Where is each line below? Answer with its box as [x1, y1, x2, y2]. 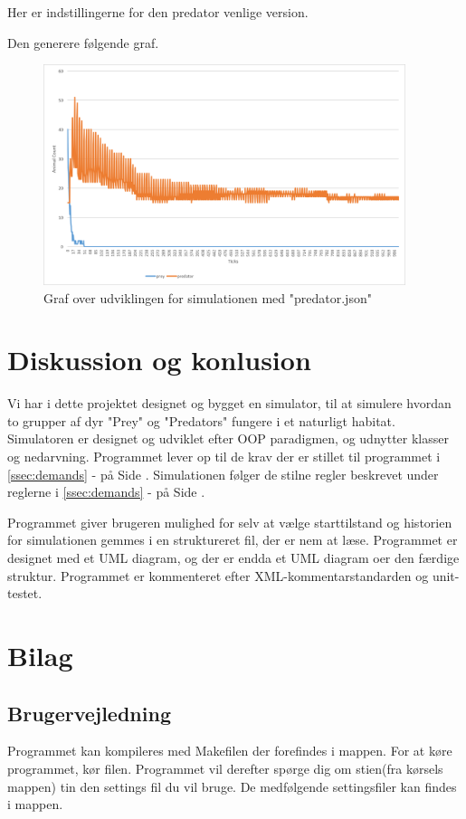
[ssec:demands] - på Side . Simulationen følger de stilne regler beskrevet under [7, 464, 439, 483]
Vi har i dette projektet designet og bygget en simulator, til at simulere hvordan [7, 394, 452, 413]
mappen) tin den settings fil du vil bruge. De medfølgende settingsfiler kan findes [7, 776, 457, 795]
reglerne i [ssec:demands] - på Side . [7, 482, 205, 501]
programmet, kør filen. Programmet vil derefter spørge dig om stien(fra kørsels [7, 758, 443, 777]
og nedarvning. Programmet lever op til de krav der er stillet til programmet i [7, 447, 441, 466]
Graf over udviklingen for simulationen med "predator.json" [43, 288, 372, 307]
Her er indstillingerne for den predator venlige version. [7, 3, 309, 21]
